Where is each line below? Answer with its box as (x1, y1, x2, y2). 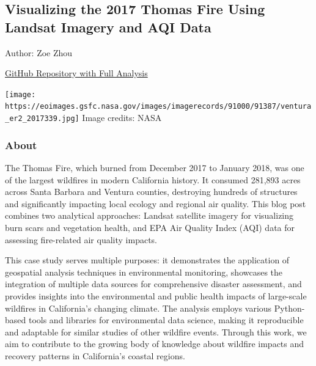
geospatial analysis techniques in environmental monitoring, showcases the (5, 265, 283, 278)
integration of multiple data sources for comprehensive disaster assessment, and (5, 277, 302, 290)
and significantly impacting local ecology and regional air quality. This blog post (5, 197, 306, 210)
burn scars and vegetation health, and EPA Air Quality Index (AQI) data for (5, 221, 295, 233)
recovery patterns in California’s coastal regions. (5, 349, 185, 362)
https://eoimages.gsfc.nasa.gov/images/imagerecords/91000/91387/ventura (5, 102, 312, 111)
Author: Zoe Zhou (5, 46, 73, 59)
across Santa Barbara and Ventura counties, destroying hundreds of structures (5, 185, 298, 198)
